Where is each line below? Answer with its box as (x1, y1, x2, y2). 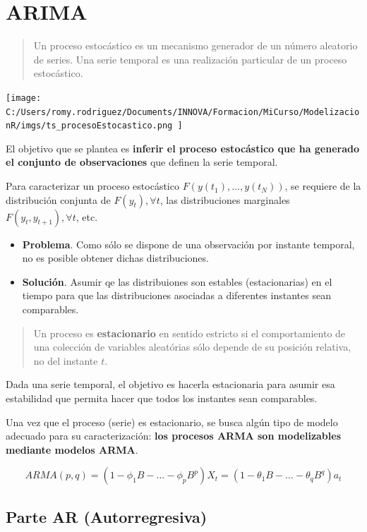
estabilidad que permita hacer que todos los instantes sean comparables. (6, 391, 318, 405)
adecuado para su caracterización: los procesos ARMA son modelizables (6, 428, 342, 443)
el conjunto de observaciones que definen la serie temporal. (6, 155, 278, 169)
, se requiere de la (284, 179, 361, 193)
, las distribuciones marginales (160, 192, 290, 207)
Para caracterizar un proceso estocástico (6, 179, 179, 193)
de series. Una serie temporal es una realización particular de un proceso (33, 52, 347, 66)
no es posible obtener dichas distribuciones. (22, 250, 209, 265)
